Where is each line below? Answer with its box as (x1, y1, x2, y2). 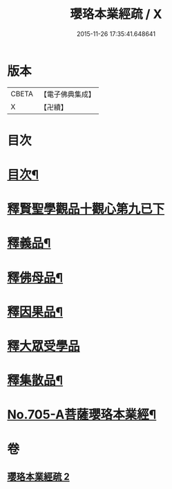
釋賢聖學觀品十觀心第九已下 (7, 202, 165, 217)
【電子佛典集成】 (39, 89, 95, 99)
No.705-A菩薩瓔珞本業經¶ (7, 407, 157, 423)
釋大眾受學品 (7, 339, 81, 354)
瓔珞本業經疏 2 (7, 470, 70, 482)
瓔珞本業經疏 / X (70, 6, 162, 22)
